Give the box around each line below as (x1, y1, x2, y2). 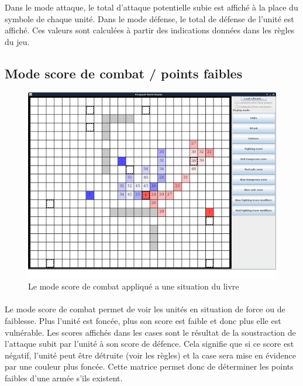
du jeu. (5, 35, 30, 47)
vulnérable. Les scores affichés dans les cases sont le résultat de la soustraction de (5, 326, 296, 338)
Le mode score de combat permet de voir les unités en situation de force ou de (5, 303, 285, 315)
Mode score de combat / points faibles (5, 64, 243, 82)
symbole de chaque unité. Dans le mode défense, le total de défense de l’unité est (5, 12, 294, 25)
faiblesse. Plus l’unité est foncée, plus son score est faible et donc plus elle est (5, 314, 281, 326)
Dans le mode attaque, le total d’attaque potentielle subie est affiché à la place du (5, 1, 298, 13)
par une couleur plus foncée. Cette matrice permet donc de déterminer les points (5, 360, 294, 373)
